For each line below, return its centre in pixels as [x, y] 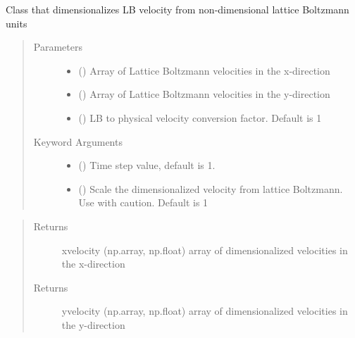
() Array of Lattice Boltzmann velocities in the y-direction [204, 94]
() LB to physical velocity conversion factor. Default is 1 [200, 117]
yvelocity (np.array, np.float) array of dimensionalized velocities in [205, 311]
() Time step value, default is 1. [147, 165]
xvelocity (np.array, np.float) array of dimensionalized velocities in [205, 250]
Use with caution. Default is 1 [143, 202]
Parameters [58, 47]
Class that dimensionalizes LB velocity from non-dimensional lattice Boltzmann [177, 9]
